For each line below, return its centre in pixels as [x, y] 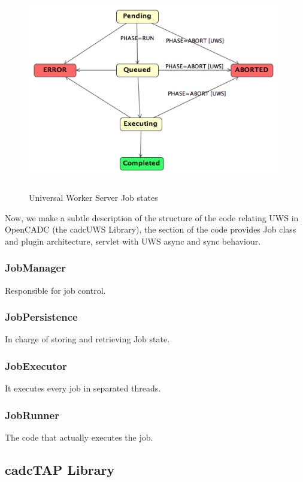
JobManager [35, 268]
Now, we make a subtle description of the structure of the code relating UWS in [152, 217]
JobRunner [32, 415]
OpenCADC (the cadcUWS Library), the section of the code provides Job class [151, 229]
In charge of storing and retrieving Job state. [87, 339]
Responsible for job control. [55, 290]
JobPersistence [41, 317]
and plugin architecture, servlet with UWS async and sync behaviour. [133, 241]
